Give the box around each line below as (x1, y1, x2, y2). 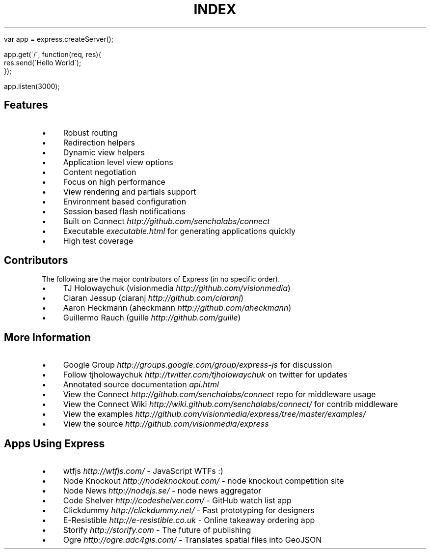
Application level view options (63, 157, 173, 167)
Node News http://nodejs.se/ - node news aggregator (63, 486, 262, 496)
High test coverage (63, 235, 134, 246)
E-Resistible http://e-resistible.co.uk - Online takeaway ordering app (63, 515, 315, 525)
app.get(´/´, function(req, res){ (4, 50, 102, 58)
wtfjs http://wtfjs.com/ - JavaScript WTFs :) (63, 466, 223, 476)
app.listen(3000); (4, 82, 60, 90)
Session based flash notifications (63, 206, 186, 216)
